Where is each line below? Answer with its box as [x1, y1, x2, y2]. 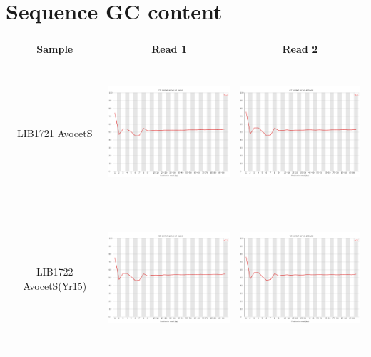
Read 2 [282, 41, 318, 56]
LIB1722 [36, 263, 73, 278]
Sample [36, 41, 73, 56]
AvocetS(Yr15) [23, 278, 87, 293]
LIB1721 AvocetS [17, 125, 93, 140]
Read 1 [151, 41, 187, 56]
